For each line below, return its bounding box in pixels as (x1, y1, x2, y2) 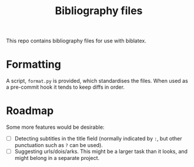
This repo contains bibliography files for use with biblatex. (6, 37, 147, 45)
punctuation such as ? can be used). (14, 142, 103, 149)
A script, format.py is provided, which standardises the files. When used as (6, 78, 188, 85)
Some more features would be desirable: (6, 123, 105, 131)
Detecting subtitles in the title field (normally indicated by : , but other (14, 135, 182, 142)
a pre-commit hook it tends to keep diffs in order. (6, 83, 125, 91)
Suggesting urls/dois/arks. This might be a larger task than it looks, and (14, 148, 188, 155)
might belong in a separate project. (14, 155, 100, 162)
